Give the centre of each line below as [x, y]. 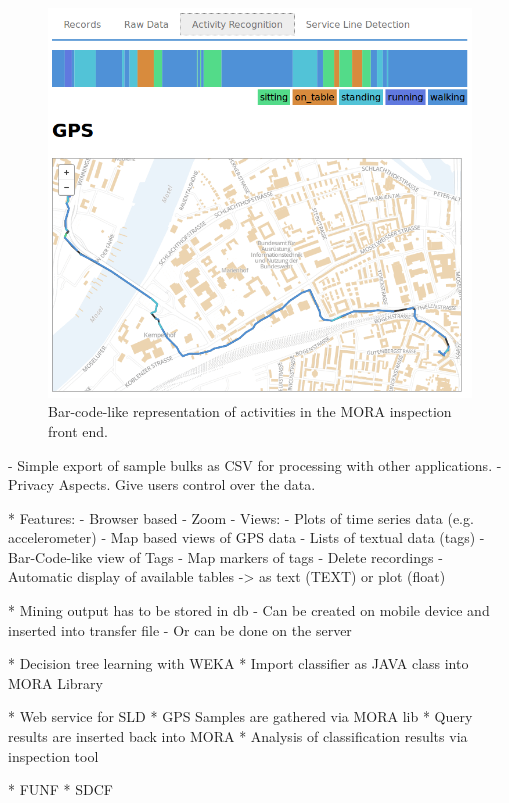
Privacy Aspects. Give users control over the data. [162, 484]
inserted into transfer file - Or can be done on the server [180, 629]
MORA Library [55, 682]
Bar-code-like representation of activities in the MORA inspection [250, 411]
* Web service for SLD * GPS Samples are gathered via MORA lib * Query [240, 716]
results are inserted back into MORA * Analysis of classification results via [238, 736]
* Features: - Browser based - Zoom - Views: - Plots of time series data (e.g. [241, 517]
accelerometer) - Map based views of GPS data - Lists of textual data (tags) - [246, 537]
